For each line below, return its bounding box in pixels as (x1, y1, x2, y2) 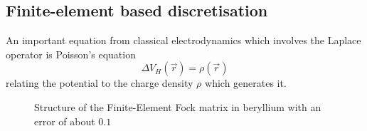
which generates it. (205, 75, 287, 90)
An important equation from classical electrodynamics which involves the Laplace (6, 33, 361, 48)
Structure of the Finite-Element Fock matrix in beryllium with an (34, 99, 321, 114)
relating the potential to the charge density (6, 75, 193, 90)
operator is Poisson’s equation (6, 46, 136, 61)
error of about (34, 113, 95, 128)
